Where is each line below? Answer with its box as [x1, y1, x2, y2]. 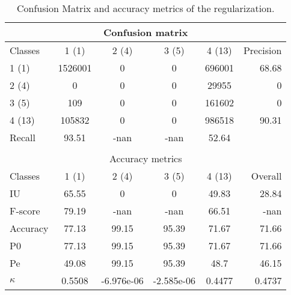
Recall [10, 130, 35, 144]
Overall [251, 169, 282, 183]
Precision [243, 43, 282, 57]
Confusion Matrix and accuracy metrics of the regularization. [17, 1, 275, 15]
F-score [10, 204, 40, 217]
